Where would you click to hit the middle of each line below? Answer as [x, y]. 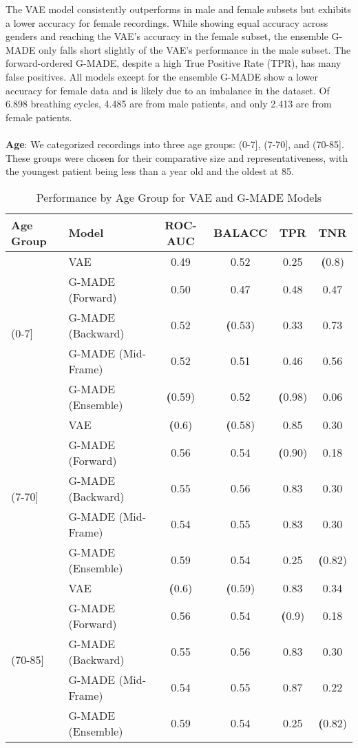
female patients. [39, 117]
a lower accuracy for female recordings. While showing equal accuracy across [167, 22]
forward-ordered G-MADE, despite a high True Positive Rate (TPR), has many [173, 63]
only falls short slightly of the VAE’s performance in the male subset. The [195, 49]
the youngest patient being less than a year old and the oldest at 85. [150, 171]
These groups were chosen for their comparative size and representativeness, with [177, 157]
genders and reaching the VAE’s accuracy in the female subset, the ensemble [167, 36]
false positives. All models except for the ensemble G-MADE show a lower [162, 76]
